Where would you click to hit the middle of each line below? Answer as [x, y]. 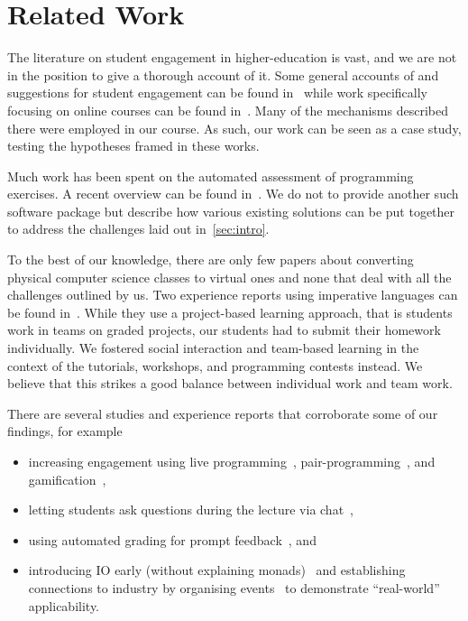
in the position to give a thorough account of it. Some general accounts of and [223, 74]
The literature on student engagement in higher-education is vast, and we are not [232, 57]
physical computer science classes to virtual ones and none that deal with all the [229, 277]
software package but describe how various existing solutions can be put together [231, 211]
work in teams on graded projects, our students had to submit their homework [224, 330]
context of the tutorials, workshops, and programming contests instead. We [215, 365]
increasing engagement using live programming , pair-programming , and [232, 461]
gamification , [67, 479]
